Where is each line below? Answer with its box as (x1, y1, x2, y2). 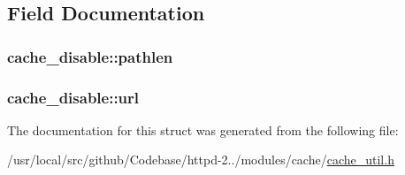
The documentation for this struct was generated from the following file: (7, 120, 399, 139)
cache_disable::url (7, 86, 140, 108)
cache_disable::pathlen (7, 45, 173, 67)
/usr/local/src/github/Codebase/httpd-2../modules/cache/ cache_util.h (7, 150, 394, 169)
